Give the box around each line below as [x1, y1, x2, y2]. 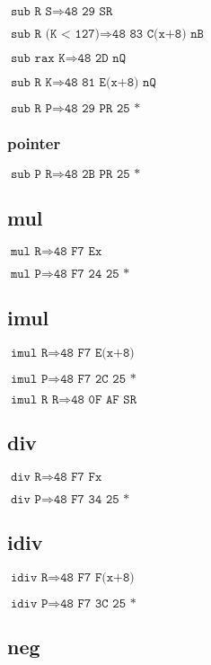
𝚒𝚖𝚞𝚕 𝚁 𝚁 [10, 393, 59, 406]
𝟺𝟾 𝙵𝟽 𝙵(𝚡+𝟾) [60, 572, 135, 585]
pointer [7, 131, 61, 154]
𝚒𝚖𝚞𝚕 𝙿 [10, 372, 48, 386]
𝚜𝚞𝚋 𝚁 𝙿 [10, 102, 52, 115]
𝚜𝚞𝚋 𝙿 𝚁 [10, 168, 52, 182]
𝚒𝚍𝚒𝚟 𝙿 [10, 598, 48, 611]
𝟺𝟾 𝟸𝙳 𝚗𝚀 [77, 52, 127, 65]
